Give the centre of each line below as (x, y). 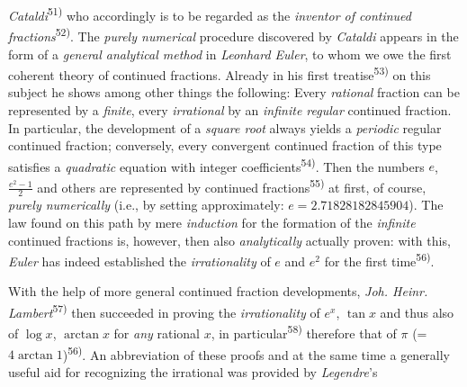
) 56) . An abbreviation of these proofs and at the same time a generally (256, 353)
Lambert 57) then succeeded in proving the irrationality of (164, 311)
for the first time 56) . (379, 260)
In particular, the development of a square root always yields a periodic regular (225, 127)
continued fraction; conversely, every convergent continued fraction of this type (225, 145)
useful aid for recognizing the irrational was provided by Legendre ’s (193, 371)
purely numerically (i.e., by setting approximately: (146, 205)
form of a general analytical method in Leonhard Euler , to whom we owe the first (230, 54)
